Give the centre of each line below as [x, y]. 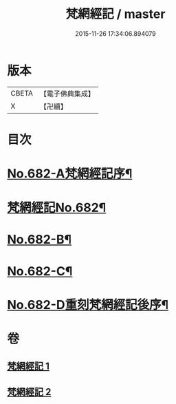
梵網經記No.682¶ [57, 208]
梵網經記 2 [29, 392]
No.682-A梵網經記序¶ [70, 174]
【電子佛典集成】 [67, 94]
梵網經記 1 [29, 366]
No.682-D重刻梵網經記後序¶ [88, 305]
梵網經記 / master [115, 14]
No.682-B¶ [40, 240]
